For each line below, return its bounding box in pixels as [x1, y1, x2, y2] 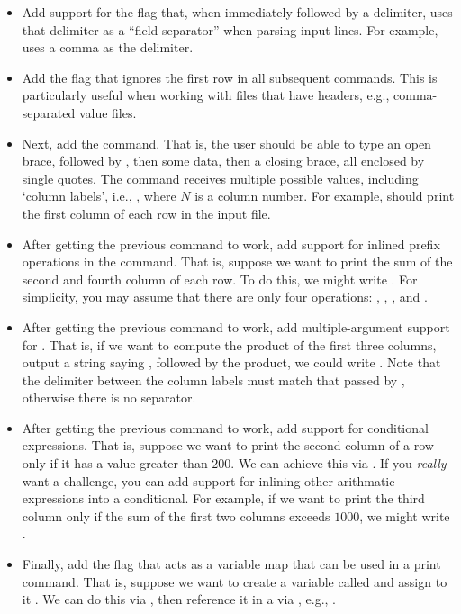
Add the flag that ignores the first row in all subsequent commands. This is [22, 68, 438, 86]
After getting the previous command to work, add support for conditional [22, 418, 429, 437]
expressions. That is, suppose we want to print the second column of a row [22, 436, 434, 455]
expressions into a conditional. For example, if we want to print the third [22, 489, 425, 508]
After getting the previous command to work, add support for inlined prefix [22, 234, 440, 253]
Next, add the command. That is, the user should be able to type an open [22, 133, 431, 152]
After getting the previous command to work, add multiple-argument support [22, 317, 450, 336]
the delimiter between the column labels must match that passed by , [22, 370, 405, 389]
